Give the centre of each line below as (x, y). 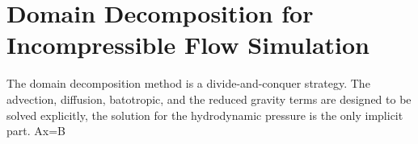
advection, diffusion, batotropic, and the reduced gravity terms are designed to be (209, 99)
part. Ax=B (36, 131)
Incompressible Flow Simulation (188, 45)
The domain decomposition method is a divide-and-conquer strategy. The (188, 83)
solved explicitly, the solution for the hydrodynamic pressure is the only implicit (205, 115)
